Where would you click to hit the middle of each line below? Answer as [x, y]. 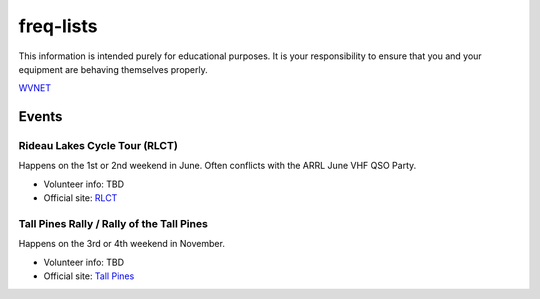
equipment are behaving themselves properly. [113, 69]
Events [40, 116]
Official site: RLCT [80, 198]
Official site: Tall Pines [89, 276]
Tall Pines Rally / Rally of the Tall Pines [113, 224]
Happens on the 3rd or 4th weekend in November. [121, 244]
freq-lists [58, 26]
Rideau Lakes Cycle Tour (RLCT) [98, 146]
